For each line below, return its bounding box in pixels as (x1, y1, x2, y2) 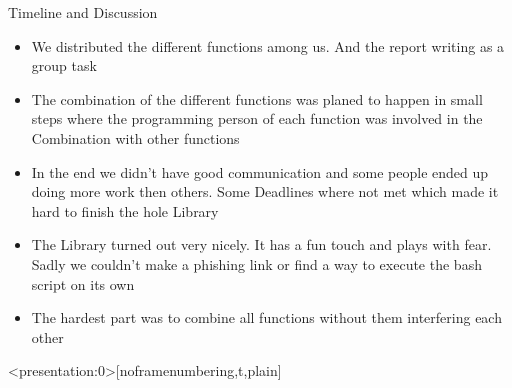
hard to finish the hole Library (31, 200, 219, 221)
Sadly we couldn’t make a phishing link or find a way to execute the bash (31, 253, 482, 274)
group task (31, 55, 97, 76)
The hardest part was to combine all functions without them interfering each (31, 307, 502, 328)
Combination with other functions (31, 127, 240, 148)
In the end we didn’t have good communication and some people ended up (31, 161, 489, 182)
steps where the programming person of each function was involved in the (31, 108, 483, 129)
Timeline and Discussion (8, 2, 158, 22)
